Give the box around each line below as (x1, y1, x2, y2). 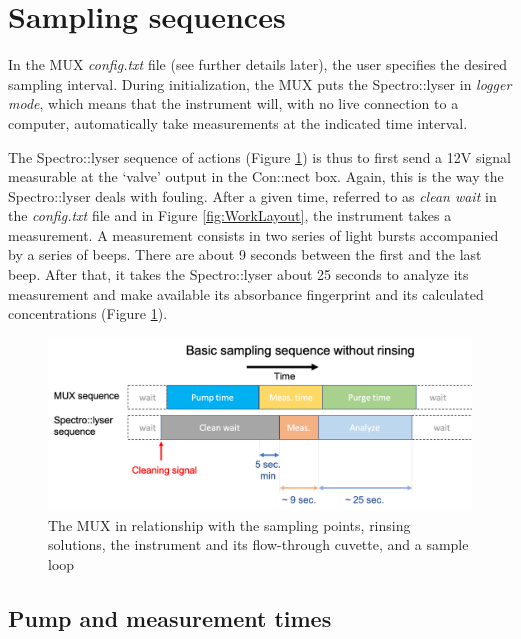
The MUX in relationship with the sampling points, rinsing (48, 514, 411, 535)
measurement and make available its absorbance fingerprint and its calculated (8, 283, 484, 304)
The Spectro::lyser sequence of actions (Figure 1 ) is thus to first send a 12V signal (8, 146, 511, 167)
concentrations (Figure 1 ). (8, 303, 168, 324)
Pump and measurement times (8, 602, 332, 633)
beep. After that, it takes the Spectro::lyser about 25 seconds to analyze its (8, 264, 469, 285)
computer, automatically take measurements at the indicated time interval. (8, 112, 468, 133)
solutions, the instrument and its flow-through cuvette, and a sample (48, 534, 469, 555)
